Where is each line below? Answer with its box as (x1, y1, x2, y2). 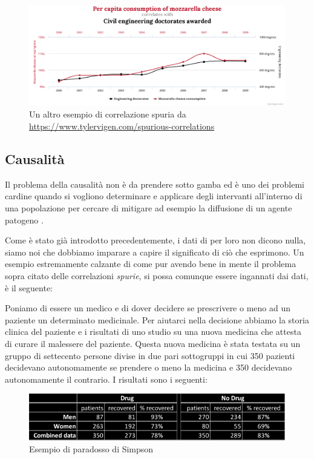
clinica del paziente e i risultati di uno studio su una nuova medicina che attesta (5, 325, 301, 338)
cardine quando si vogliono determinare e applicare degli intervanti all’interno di (5, 190, 303, 202)
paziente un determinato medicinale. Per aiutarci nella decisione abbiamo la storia (5, 313, 309, 326)
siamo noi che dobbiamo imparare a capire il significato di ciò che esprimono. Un (5, 245, 304, 258)
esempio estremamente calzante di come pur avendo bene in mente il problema (5, 257, 296, 270)
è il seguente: (5, 281, 53, 294)
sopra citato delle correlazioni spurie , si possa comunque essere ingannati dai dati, (5, 269, 309, 282)
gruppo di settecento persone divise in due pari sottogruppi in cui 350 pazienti (5, 349, 295, 362)
